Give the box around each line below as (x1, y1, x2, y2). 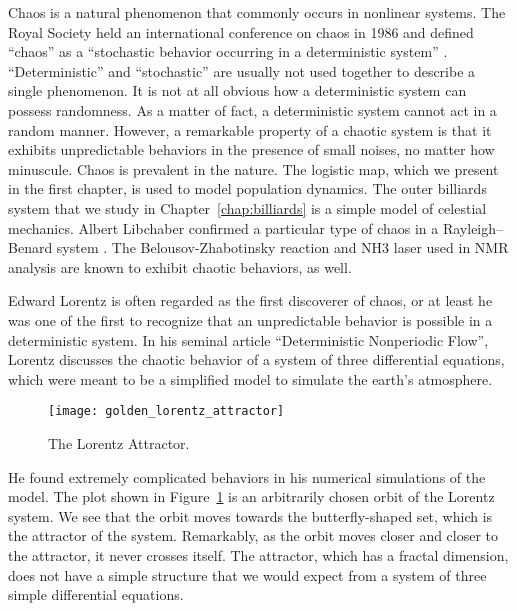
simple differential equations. (8, 584, 184, 605)
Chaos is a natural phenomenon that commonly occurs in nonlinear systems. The (8, 2, 506, 22)
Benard (8, 237, 53, 258)
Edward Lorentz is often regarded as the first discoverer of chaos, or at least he (8, 290, 493, 311)
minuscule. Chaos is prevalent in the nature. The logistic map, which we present (8, 158, 499, 179)
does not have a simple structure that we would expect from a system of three (8, 564, 487, 585)
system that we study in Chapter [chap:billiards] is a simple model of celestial (8, 197, 487, 218)
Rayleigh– (442, 217, 504, 238)
